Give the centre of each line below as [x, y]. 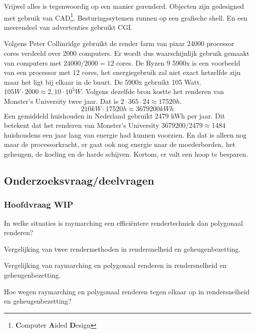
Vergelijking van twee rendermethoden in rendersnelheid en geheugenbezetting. [122, 249]
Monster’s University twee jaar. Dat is [61, 101]
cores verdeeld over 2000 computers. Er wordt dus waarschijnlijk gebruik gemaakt [127, 53]
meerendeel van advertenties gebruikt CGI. [68, 27]
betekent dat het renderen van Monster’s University [82, 125]
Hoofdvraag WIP [39, 204]
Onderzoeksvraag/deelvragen [79, 180]
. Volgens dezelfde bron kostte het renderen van [153, 91]
